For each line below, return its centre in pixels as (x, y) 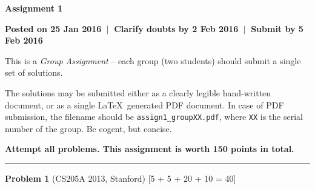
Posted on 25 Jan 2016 (53, 28)
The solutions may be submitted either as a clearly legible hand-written (138, 92)
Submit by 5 (277, 28)
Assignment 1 (34, 8)
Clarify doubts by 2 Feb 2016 (176, 28)
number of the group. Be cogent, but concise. (88, 128)
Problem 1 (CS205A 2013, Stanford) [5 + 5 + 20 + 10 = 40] (121, 178)
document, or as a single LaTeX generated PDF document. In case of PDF (144, 104)
